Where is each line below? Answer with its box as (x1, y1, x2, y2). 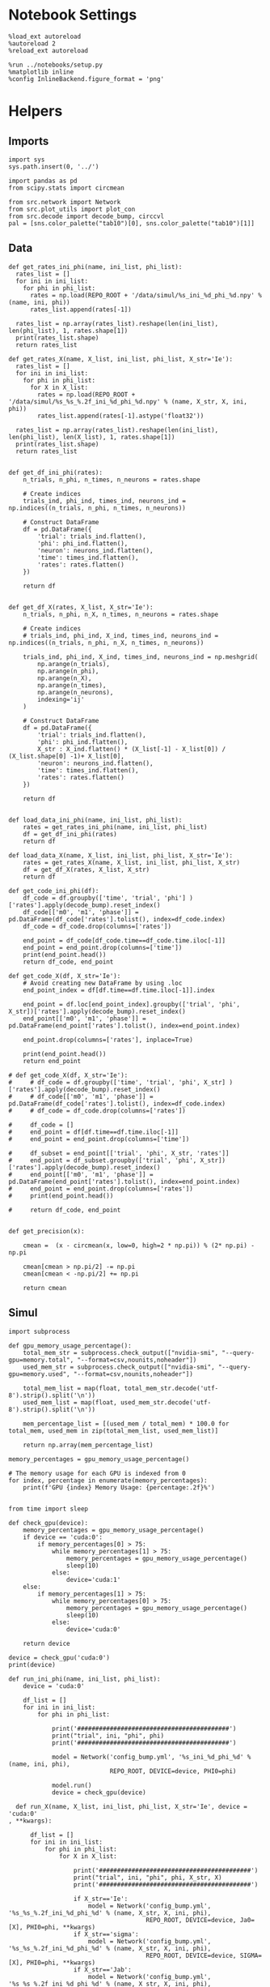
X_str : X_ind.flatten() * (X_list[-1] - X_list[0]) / (37, 745, 226, 753)
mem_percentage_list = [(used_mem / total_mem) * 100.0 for (23, 1420, 230, 1428)
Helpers (8, 102, 63, 121)
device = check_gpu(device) (51, 1788, 147, 1797)
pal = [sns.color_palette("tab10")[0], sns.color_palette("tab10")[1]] (8, 219, 255, 228)
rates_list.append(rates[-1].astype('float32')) (37, 412, 205, 420)
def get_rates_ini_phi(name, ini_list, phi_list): (8, 263, 183, 271)
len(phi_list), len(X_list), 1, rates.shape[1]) (8, 433, 175, 441)
